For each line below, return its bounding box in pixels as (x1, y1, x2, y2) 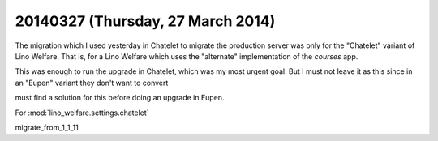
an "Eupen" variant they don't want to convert (15, 78, 169, 88)
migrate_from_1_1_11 (15, 122, 79, 132)
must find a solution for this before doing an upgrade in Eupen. (15, 93, 225, 103)
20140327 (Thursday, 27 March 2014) (15, 12, 276, 30)
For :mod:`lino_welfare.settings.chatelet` (15, 108, 149, 117)
